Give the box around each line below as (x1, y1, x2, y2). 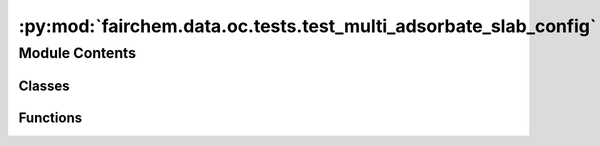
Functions (18, 109, 83, 126)
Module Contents (18, 44, 137, 62)
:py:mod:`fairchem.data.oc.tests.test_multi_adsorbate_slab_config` (18, 15, 597, 37)
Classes (18, 77, 70, 94)
